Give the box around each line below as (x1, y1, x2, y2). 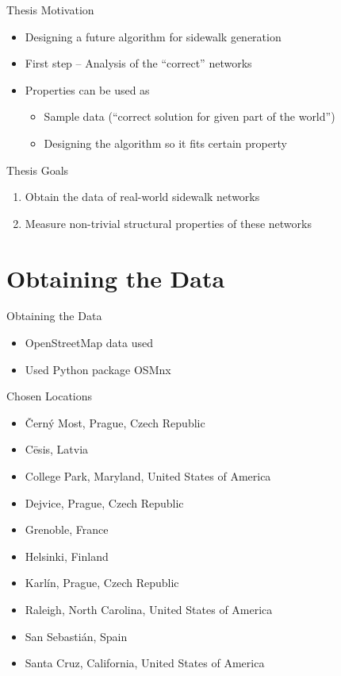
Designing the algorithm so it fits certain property (44, 134, 287, 151)
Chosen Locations (6, 388, 93, 404)
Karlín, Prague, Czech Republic (25, 574, 179, 591)
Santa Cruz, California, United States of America (25, 655, 265, 671)
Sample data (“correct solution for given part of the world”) (44, 108, 335, 125)
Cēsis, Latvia (25, 441, 89, 458)
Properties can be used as (25, 81, 150, 98)
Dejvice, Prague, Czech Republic (25, 494, 184, 511)
